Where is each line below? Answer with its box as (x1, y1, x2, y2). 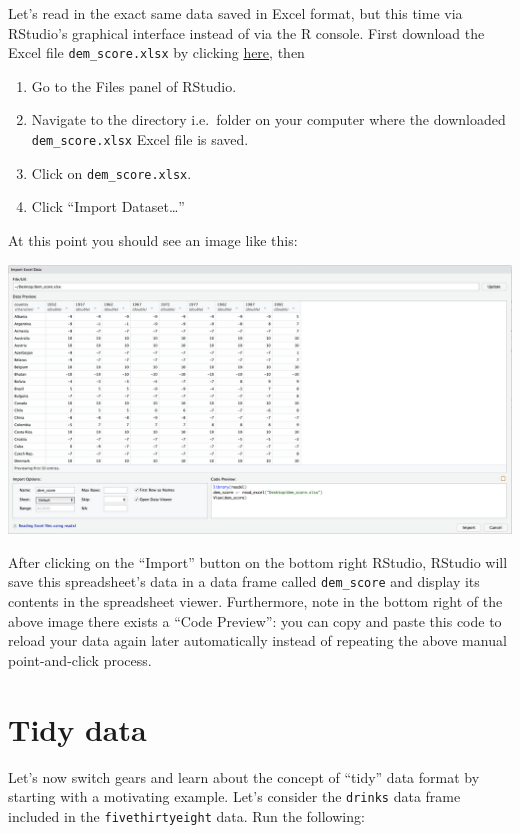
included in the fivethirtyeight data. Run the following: (8, 805, 365, 826)
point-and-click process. (8, 649, 152, 670)
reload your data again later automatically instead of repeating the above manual (8, 630, 507, 651)
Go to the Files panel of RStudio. (31, 75, 237, 96)
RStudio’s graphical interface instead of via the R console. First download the (8, 22, 485, 43)
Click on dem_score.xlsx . (31, 162, 192, 183)
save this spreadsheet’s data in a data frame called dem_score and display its (8, 571, 480, 592)
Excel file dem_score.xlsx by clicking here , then (8, 42, 305, 63)
